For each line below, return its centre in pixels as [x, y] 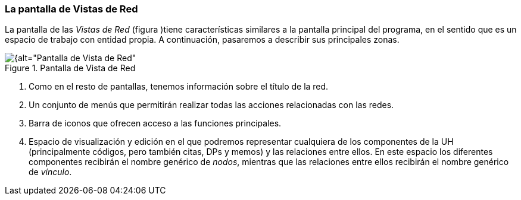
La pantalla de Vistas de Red [71, 9]
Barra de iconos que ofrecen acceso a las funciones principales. [155, 123]
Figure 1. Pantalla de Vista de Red [70, 68]
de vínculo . [50, 172]
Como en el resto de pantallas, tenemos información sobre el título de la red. [179, 87]
